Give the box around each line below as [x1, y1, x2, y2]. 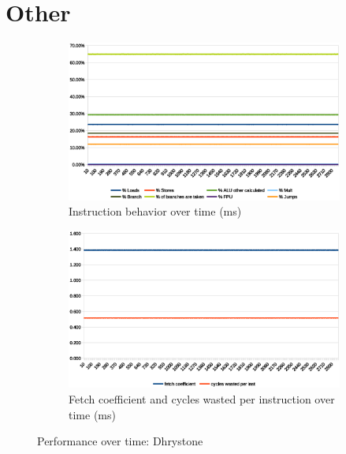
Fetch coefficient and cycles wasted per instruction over [69, 391, 335, 407]
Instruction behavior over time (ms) [69, 203, 242, 219]
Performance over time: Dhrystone [37, 433, 203, 449]
